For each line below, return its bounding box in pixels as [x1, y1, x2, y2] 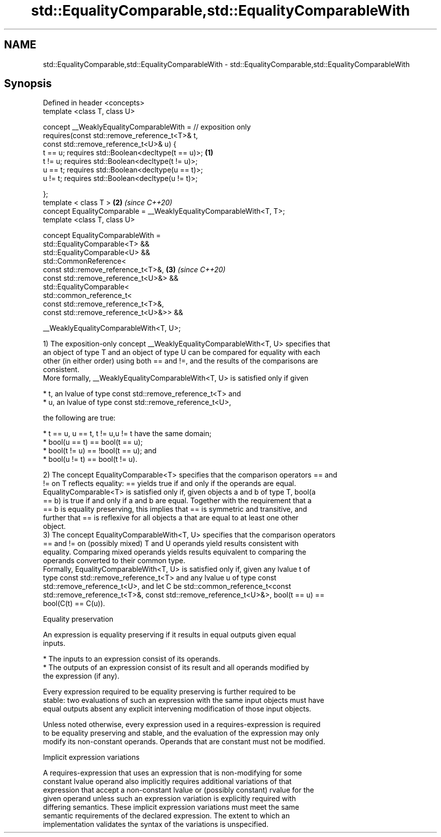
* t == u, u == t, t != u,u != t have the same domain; [43, 429, 211, 438]
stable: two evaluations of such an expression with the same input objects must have [43, 696, 324, 705]
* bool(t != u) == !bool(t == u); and [43, 446, 157, 455]
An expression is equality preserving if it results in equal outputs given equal [43, 630, 296, 639]
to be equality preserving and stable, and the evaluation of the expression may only [43, 729, 320, 738]
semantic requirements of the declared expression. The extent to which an [43, 811, 290, 820]
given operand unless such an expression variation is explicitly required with [43, 794, 296, 803]
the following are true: [43, 413, 116, 423]
